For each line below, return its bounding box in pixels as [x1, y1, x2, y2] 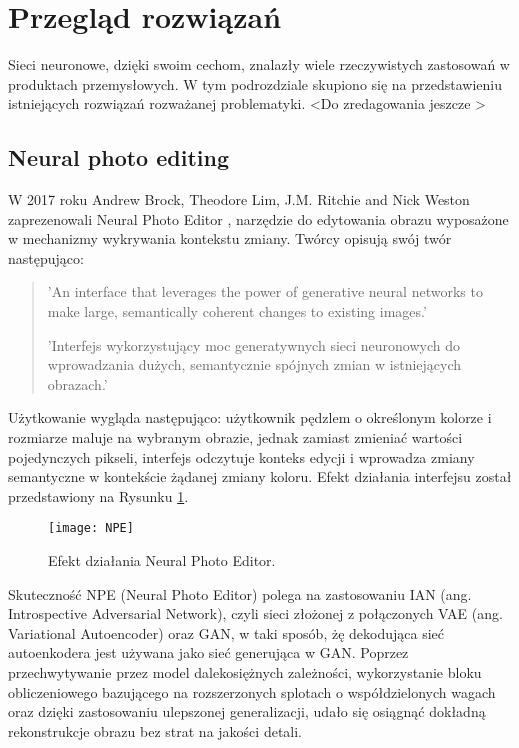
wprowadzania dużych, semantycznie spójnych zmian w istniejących [47, 354, 462, 375]
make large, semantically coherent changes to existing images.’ [47, 301, 427, 322]
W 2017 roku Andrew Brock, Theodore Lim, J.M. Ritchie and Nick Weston [8, 189, 470, 210]
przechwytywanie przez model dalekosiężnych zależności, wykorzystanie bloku [8, 662, 482, 683]
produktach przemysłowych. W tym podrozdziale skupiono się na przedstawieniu [8, 73, 503, 94]
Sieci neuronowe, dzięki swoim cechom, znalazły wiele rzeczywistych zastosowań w [8, 54, 510, 75]
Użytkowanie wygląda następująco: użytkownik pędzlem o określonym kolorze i [8, 407, 492, 428]
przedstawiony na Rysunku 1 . [8, 485, 189, 506]
